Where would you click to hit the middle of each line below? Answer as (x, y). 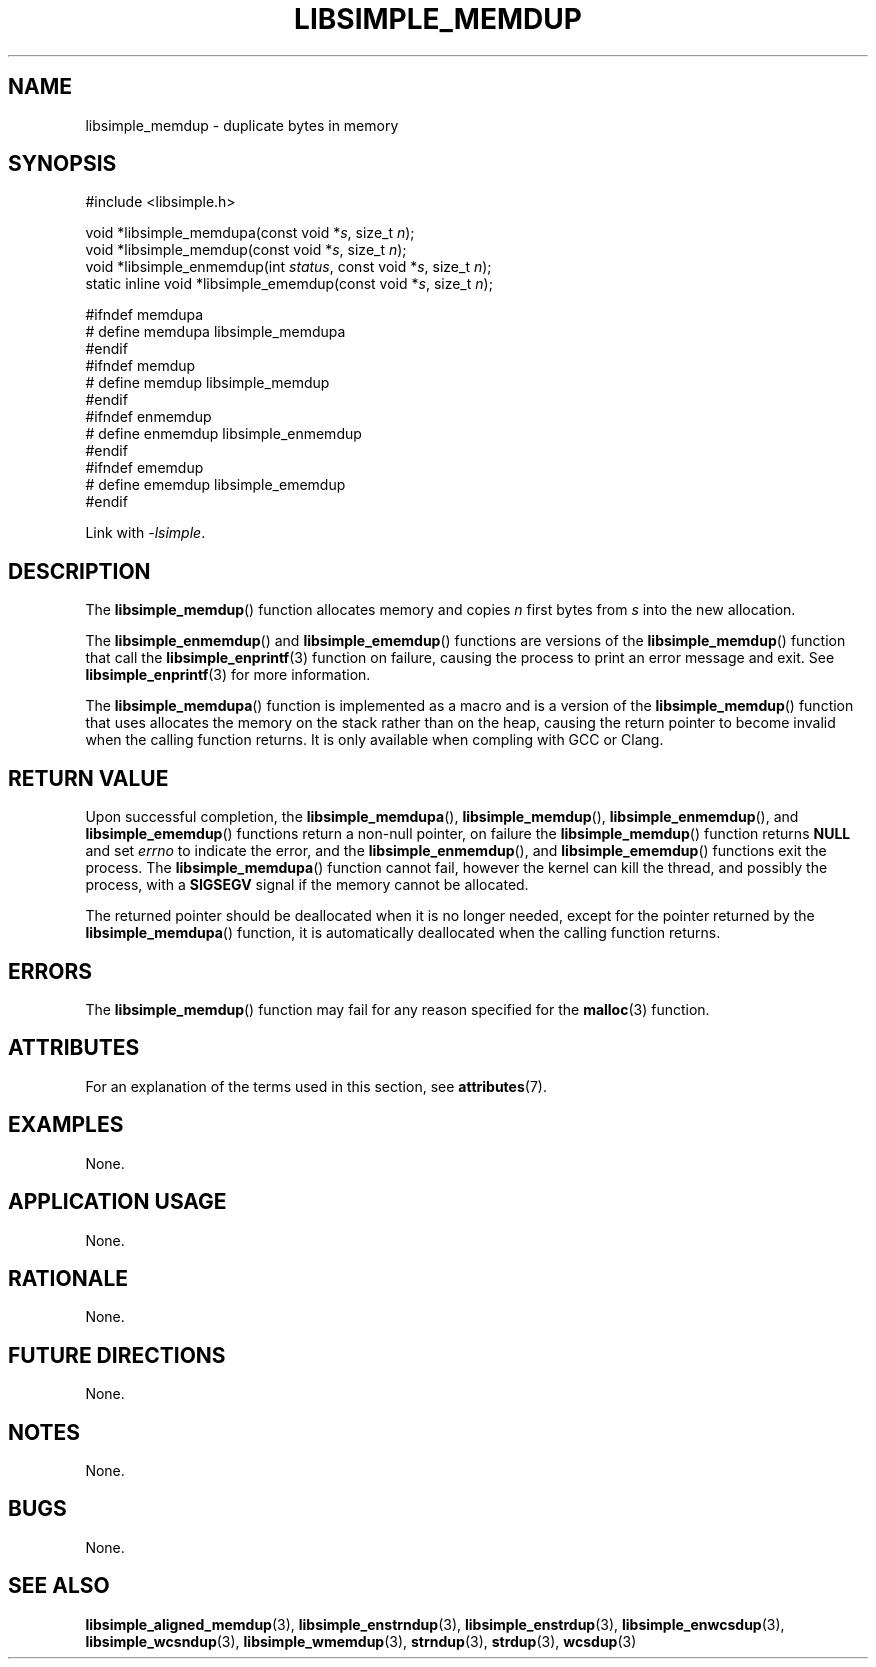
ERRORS (50, 971)
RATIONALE (68, 1278)
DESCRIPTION (79, 571)
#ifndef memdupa (144, 315)
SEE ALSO (59, 1586)
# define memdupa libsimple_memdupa (215, 332)
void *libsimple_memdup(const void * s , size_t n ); (246, 250)
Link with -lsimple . (145, 533)
